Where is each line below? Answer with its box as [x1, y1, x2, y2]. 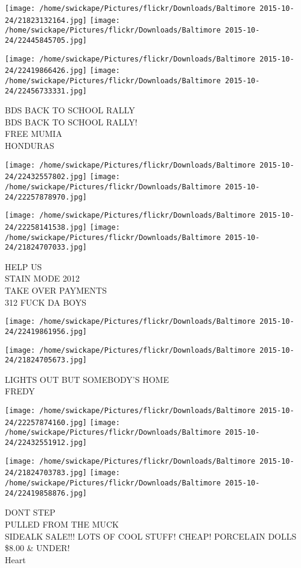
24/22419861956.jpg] [5, 327, 87, 336]
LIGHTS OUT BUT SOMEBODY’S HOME [5, 373, 169, 385]
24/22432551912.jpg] [5, 438, 87, 447]
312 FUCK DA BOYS [5, 295, 87, 308]
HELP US [5, 260, 42, 273]
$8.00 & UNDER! [5, 541, 70, 554]
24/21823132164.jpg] [5, 16, 87, 25]
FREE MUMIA [5, 127, 62, 140]
